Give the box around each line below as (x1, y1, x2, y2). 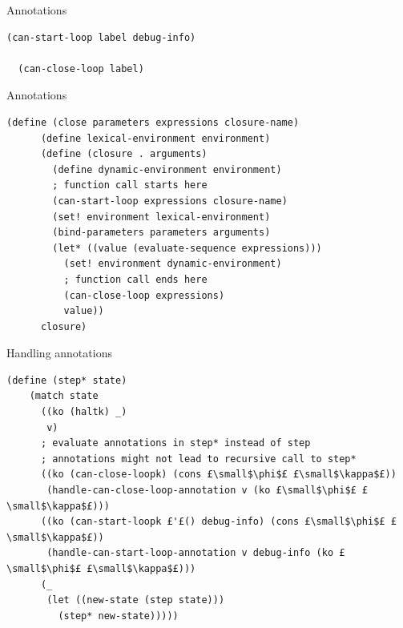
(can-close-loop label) (18, 62, 144, 74)
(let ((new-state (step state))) (46, 594, 225, 606)
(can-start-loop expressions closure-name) (52, 195, 288, 207)
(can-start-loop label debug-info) (6, 31, 196, 43)
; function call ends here (63, 273, 208, 285)
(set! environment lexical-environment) (52, 211, 271, 223)
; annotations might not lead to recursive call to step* (40, 453, 357, 465)
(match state (29, 390, 99, 402)
